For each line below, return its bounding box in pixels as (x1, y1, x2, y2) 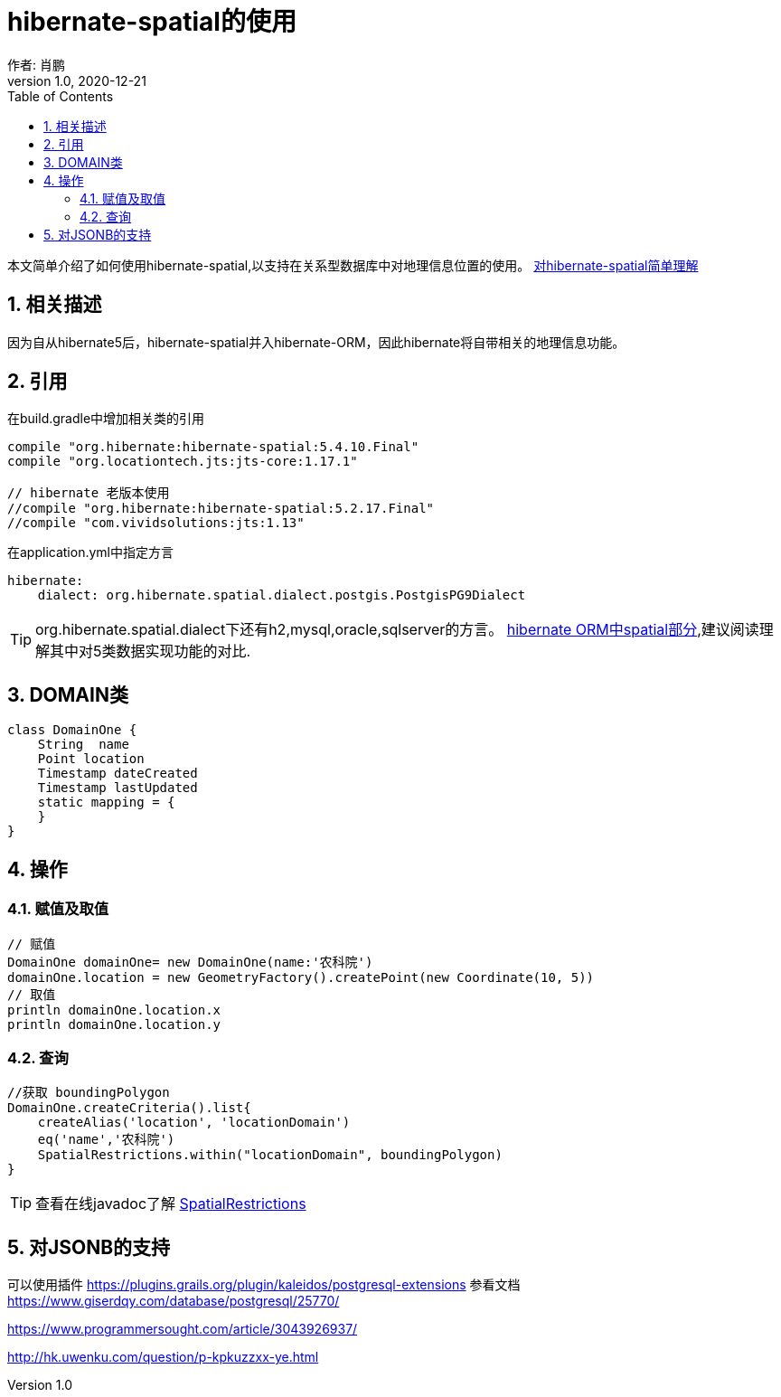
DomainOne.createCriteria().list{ (7, 1100, 251, 1116)
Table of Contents (7, 88, 114, 104)
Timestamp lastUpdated (37, 780, 198, 796)
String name (37, 737, 129, 752)
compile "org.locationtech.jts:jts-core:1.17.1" (7, 454, 358, 469)
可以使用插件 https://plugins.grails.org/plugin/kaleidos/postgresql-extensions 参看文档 (7, 1277, 521, 1293)
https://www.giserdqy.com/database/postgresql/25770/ (7, 1293, 340, 1309)
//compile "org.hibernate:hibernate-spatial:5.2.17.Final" (7, 501, 435, 516)
